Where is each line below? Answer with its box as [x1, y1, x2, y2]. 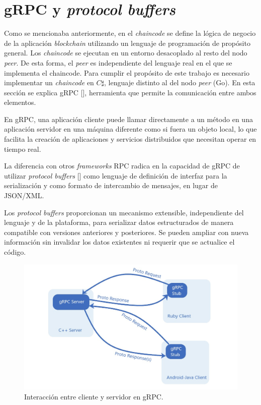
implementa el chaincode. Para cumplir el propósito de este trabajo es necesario [4, 67, 249, 78]
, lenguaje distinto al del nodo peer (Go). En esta [104, 77, 255, 88]
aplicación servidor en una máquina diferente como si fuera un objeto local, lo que [4, 124, 257, 134]
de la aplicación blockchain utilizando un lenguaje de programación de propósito [4, 37, 250, 48]
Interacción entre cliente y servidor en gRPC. [24, 391, 163, 402]
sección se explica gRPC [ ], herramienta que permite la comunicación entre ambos [4, 87, 256, 97]
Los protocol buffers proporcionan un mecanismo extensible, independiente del [4, 207, 244, 217]
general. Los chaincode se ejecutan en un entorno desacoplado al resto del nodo [4, 47, 247, 58]
